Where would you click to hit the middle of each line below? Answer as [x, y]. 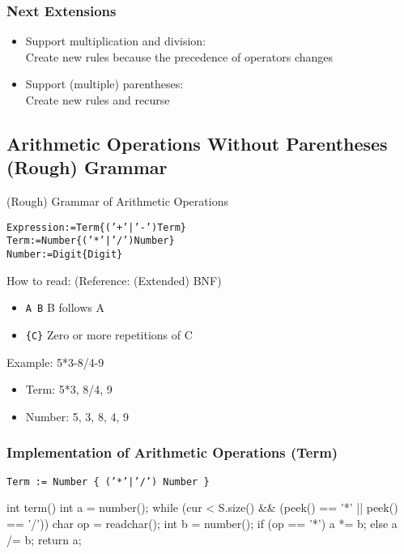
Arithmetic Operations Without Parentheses [197, 143]
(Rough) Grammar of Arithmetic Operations [117, 201]
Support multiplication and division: [116, 41]
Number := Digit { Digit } [65, 255]
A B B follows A [65, 307]
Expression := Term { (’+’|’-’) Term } [96, 227]
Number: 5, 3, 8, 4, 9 [77, 416]
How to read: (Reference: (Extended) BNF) [114, 280]
